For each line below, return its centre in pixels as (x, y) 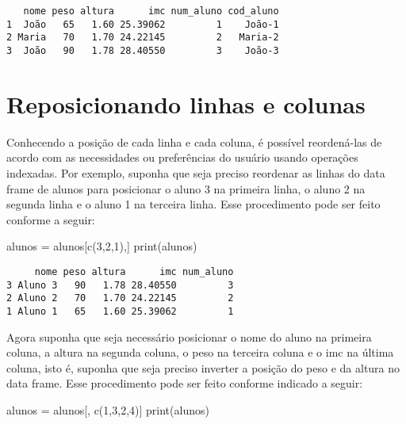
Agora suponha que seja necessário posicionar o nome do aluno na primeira (189, 336)
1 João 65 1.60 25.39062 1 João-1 (143, 24)
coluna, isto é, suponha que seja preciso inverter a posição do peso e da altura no (203, 367)
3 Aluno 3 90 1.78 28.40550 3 (120, 285)
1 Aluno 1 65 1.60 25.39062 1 (120, 311)
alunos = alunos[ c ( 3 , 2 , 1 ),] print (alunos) (102, 246)
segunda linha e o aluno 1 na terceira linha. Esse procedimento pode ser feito (193, 204)
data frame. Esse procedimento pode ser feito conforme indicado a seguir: (185, 383)
